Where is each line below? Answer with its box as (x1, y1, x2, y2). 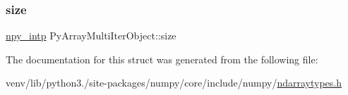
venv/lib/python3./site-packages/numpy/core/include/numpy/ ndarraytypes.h (6, 75, 342, 90)
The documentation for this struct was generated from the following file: (6, 51, 318, 66)
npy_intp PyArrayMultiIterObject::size (6, 28, 176, 43)
